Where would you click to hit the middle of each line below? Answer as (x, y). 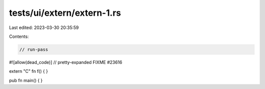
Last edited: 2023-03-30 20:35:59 (44, 28)
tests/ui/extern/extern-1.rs (65, 13)
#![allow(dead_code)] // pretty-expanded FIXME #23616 (66, 62)
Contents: (19, 36)
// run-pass (34, 49)
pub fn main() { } (26, 80)
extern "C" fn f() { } (28, 71)
